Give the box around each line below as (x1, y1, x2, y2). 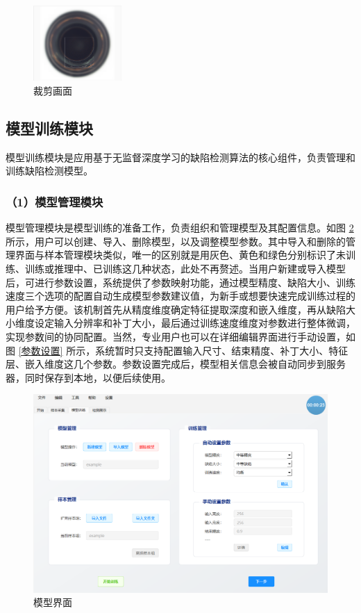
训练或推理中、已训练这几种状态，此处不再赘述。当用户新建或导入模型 (24, 261, 346, 276)
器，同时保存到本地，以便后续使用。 (6, 370, 171, 384)
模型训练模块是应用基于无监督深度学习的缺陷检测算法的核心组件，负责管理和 (6, 149, 355, 164)
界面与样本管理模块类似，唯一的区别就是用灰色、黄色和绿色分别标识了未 (15, 247, 346, 262)
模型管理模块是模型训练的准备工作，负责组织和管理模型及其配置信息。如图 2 (6, 220, 354, 235)
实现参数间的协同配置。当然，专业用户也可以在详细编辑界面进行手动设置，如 (6, 329, 355, 344)
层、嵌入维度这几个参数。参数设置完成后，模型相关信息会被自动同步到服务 (6, 357, 346, 371)
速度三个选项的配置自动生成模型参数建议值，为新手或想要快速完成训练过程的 (6, 288, 355, 303)
